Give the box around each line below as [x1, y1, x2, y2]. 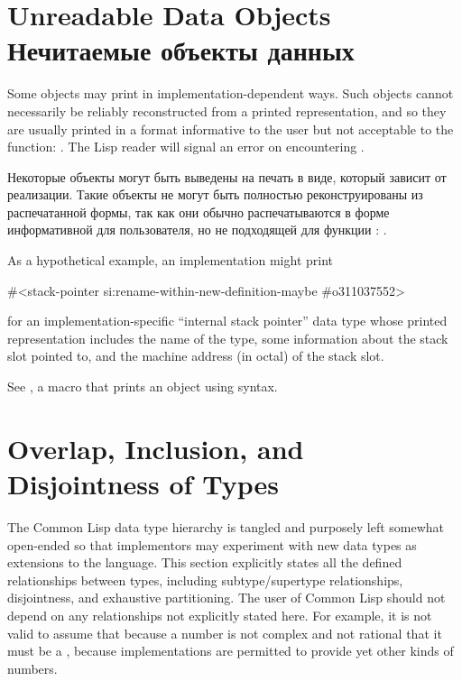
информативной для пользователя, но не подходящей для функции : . [7, 220, 387, 239]
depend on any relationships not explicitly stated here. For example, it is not [7, 605, 432, 624]
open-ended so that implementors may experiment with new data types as [7, 535, 417, 554]
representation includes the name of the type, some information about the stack [7, 328, 448, 347]
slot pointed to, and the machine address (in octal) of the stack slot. [7, 346, 384, 365]
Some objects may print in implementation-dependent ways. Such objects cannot [7, 84, 454, 103]
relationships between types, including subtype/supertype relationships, [7, 570, 403, 589]
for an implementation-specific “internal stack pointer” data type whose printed [7, 311, 448, 330]
